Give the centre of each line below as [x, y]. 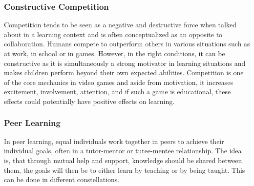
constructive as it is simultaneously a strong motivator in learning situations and [125, 63]
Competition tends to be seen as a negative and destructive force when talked [120, 25]
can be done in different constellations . [62, 179]
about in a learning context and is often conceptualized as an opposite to [113, 34]
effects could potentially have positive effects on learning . [89, 101]
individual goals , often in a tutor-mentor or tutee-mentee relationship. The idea [123, 151]
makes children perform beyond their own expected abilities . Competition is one [124, 72]
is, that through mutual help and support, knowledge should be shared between [123, 160]
